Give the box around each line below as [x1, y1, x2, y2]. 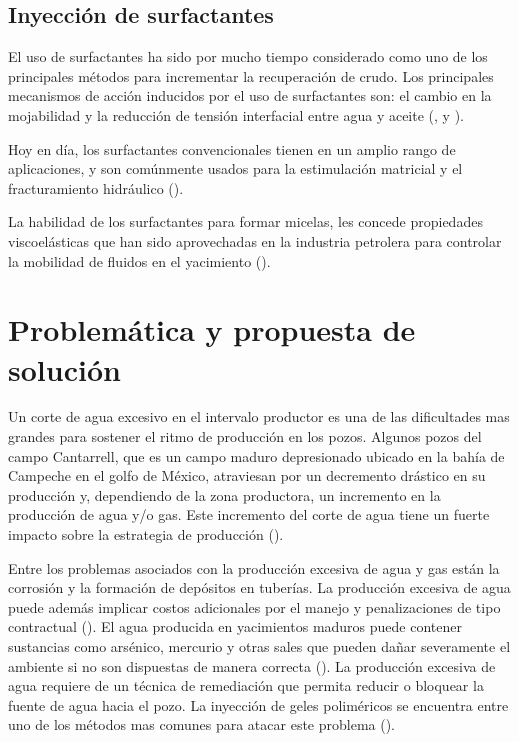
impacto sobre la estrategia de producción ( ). [8, 524, 284, 545]
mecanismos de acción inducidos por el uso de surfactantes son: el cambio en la [8, 85, 492, 106]
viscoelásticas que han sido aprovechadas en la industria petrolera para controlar [8, 230, 502, 251]
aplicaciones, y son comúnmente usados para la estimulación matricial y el [8, 158, 463, 179]
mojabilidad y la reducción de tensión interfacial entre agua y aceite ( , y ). [8, 104, 465, 125]
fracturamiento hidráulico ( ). [8, 177, 184, 198]
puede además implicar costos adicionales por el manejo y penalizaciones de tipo [8, 596, 501, 617]
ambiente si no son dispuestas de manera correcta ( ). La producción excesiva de [8, 655, 496, 676]
